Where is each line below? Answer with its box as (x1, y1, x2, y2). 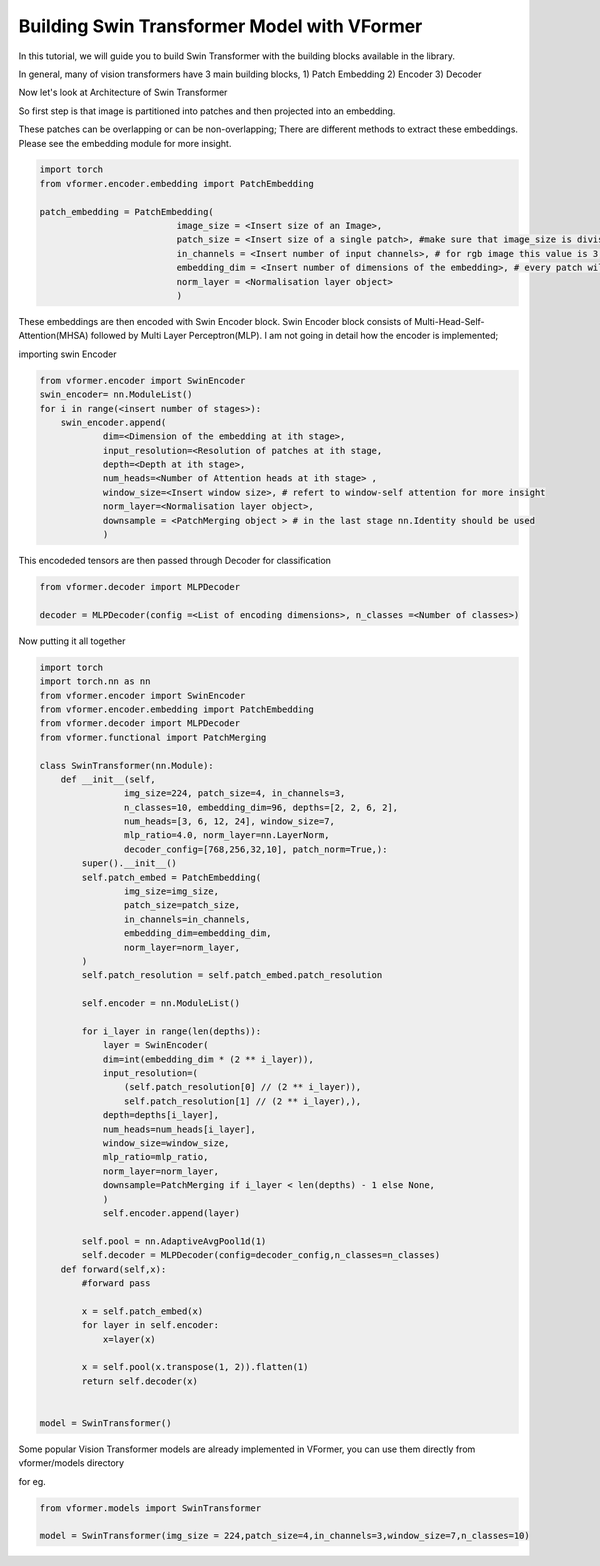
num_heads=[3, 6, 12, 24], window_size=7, (123, 816, 335, 827)
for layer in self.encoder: (81, 1320, 220, 1331)
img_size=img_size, (123, 886, 220, 897)
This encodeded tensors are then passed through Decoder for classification (18, 555, 332, 567)
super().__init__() (81, 858, 177, 869)
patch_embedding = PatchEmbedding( (39, 206, 214, 217)
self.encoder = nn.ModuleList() (81, 998, 240, 1009)
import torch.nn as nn (39, 676, 151, 687)
